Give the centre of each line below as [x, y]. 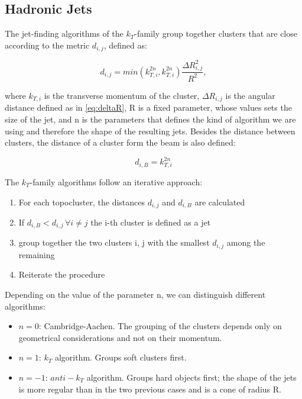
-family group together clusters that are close [216, 33]
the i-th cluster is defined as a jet [151, 222]
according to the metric [47, 45]
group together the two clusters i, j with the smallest [114, 242]
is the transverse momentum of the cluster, [122, 95]
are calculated [220, 202]
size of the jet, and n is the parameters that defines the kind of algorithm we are [150, 119]
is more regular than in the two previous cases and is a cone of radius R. [150, 389]
